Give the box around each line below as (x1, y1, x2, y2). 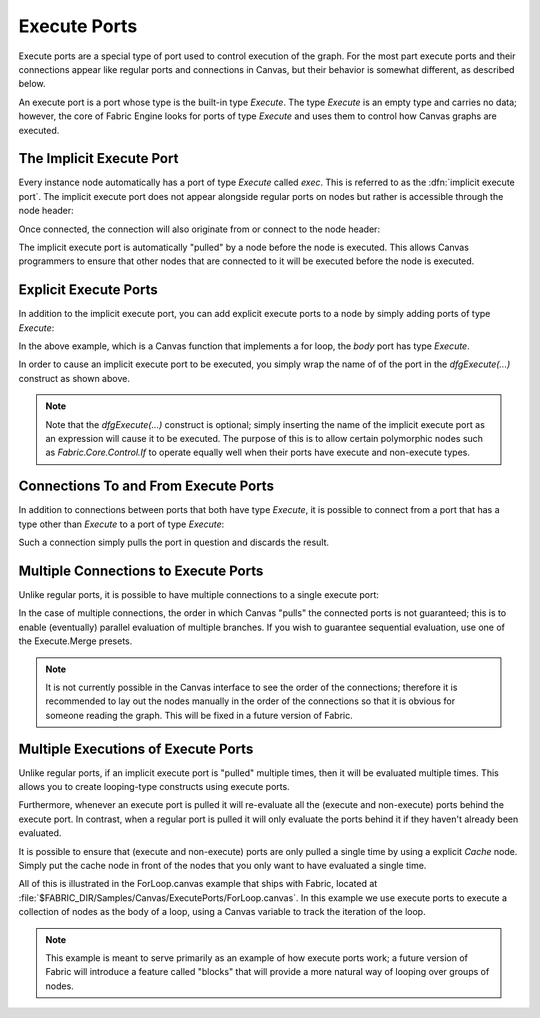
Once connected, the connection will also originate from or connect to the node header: (18, 223, 380, 235)
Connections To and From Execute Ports (18, 478, 275, 495)
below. (18, 78, 46, 90)
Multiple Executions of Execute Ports (18, 740, 254, 757)
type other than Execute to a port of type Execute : (18, 518, 225, 530)
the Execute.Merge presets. (18, 635, 133, 647)
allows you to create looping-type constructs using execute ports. (18, 781, 290, 793)
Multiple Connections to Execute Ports (18, 562, 264, 579)
